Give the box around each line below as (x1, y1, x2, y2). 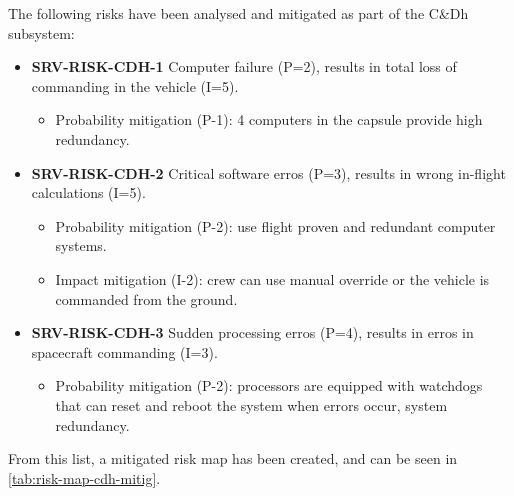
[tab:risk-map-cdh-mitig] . (8, 467, 161, 488)
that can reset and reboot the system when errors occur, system (55, 394, 448, 415)
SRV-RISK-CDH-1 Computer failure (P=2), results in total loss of (31, 56, 457, 77)
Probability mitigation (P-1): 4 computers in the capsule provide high (55, 109, 483, 130)
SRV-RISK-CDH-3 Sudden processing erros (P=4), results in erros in (31, 322, 474, 343)
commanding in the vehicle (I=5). (31, 75, 239, 96)
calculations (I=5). (31, 182, 146, 203)
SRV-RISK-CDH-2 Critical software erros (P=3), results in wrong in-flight (31, 162, 506, 183)
